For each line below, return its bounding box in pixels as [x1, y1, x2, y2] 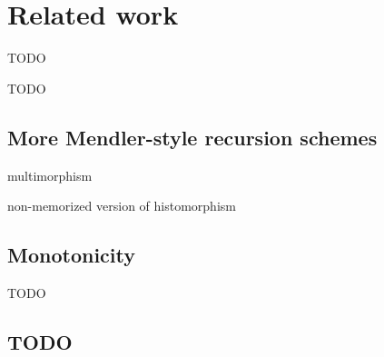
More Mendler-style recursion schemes [7, 123, 378, 151]
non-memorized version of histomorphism [7, 196, 236, 215]
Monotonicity [7, 241, 135, 269]
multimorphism [7, 165, 93, 184]
